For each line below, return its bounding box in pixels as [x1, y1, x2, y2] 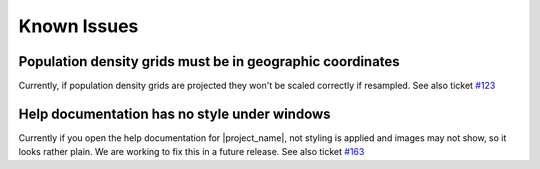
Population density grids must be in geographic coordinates [18, 53, 400, 70]
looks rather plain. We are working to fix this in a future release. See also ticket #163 [18, 146, 365, 158]
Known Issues [18, 15, 139, 37]
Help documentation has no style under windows [18, 105, 331, 122]
